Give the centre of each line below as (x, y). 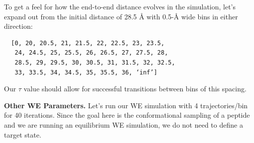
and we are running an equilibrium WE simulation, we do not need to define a (124, 124)
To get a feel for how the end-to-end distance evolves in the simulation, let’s (120, 6)
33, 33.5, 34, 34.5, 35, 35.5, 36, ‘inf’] (86, 72)
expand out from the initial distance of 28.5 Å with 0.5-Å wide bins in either (121, 16)
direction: (18, 26)
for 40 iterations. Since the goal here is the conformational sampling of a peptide (127, 115)
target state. (23, 134)
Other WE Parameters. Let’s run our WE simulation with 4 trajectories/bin (126, 105)
